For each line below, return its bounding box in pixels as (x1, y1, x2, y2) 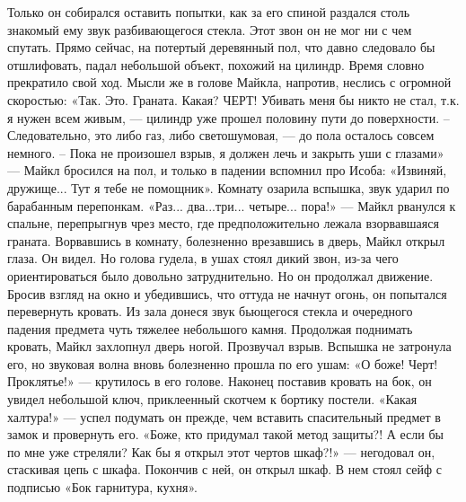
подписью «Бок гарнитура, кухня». (7, 478, 198, 497)
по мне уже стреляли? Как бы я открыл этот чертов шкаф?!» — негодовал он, (7, 442, 435, 461)
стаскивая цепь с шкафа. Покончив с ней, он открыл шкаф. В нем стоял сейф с (7, 460, 443, 479)
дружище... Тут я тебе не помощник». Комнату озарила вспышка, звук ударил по (7, 178, 450, 197)
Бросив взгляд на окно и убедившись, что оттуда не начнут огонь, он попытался (7, 284, 447, 303)
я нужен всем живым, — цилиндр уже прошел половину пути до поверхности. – (7, 108, 450, 127)
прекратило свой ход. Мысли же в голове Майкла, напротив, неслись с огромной (7, 73, 452, 92)
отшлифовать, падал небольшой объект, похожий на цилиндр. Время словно (7, 55, 425, 74)
